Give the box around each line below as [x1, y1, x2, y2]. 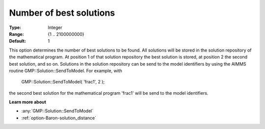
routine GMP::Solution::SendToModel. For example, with [9, 68, 123, 74]
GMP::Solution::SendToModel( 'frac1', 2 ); [21, 79, 105, 85]
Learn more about [9, 99, 47, 105]
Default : [9, 38, 26, 44]
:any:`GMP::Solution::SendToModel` [21, 108, 94, 114]
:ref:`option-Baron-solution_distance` [21, 115, 97, 121]
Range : [9, 31, 24, 37]
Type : [9, 25, 22, 30]
